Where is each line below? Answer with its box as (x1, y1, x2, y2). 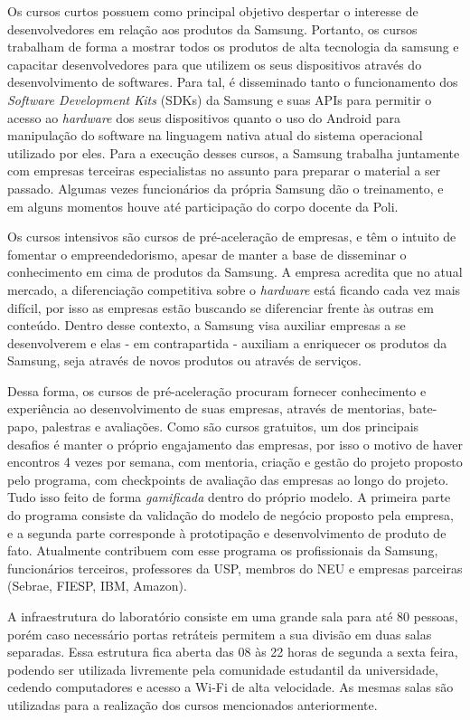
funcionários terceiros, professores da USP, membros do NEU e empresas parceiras (7, 558, 463, 577)
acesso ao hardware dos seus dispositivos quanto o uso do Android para (7, 108, 401, 127)
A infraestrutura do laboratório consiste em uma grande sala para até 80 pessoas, (7, 607, 458, 625)
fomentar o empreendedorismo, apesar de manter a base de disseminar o (7, 244, 407, 263)
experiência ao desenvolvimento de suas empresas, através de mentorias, (7, 399, 405, 418)
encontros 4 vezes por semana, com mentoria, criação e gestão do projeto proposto (7, 452, 463, 471)
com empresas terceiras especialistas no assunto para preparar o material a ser (7, 161, 441, 180)
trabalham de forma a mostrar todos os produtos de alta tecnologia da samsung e (7, 37, 459, 56)
